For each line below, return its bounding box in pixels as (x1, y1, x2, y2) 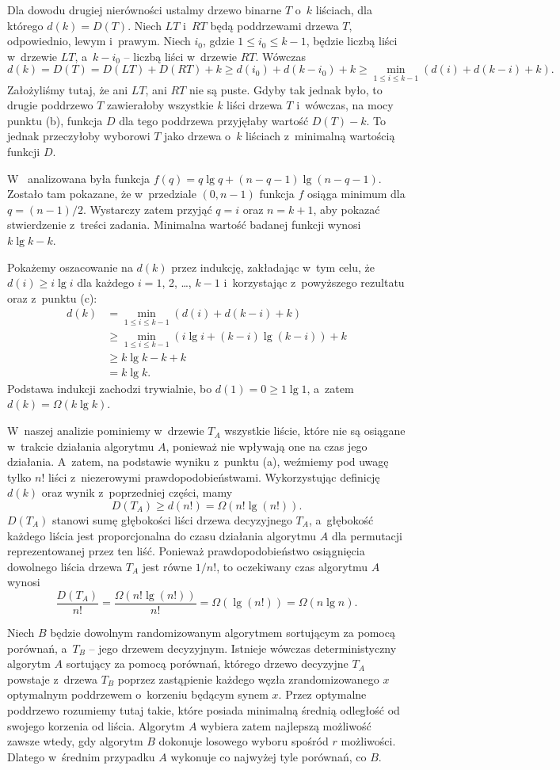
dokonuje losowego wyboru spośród (158, 733, 329, 749)
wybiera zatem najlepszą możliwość (200, 717, 371, 734)
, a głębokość (308, 512, 374, 528)
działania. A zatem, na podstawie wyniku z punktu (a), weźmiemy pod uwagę (7, 453, 389, 470)
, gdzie (203, 32, 234, 49)
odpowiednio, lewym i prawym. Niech (7, 32, 191, 49)
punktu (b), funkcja (7, 112, 103, 128)
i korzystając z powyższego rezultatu (223, 274, 405, 291)
